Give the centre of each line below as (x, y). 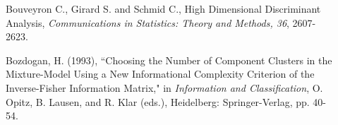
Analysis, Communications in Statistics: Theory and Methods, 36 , (147, 22)
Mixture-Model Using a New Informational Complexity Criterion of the (160, 74)
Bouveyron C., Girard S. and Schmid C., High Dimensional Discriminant (163, 8)
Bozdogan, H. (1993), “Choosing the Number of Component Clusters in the (169, 60)
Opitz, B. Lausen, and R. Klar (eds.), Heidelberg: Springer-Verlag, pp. (158, 101)
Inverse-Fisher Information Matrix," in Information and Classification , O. (164, 87)
